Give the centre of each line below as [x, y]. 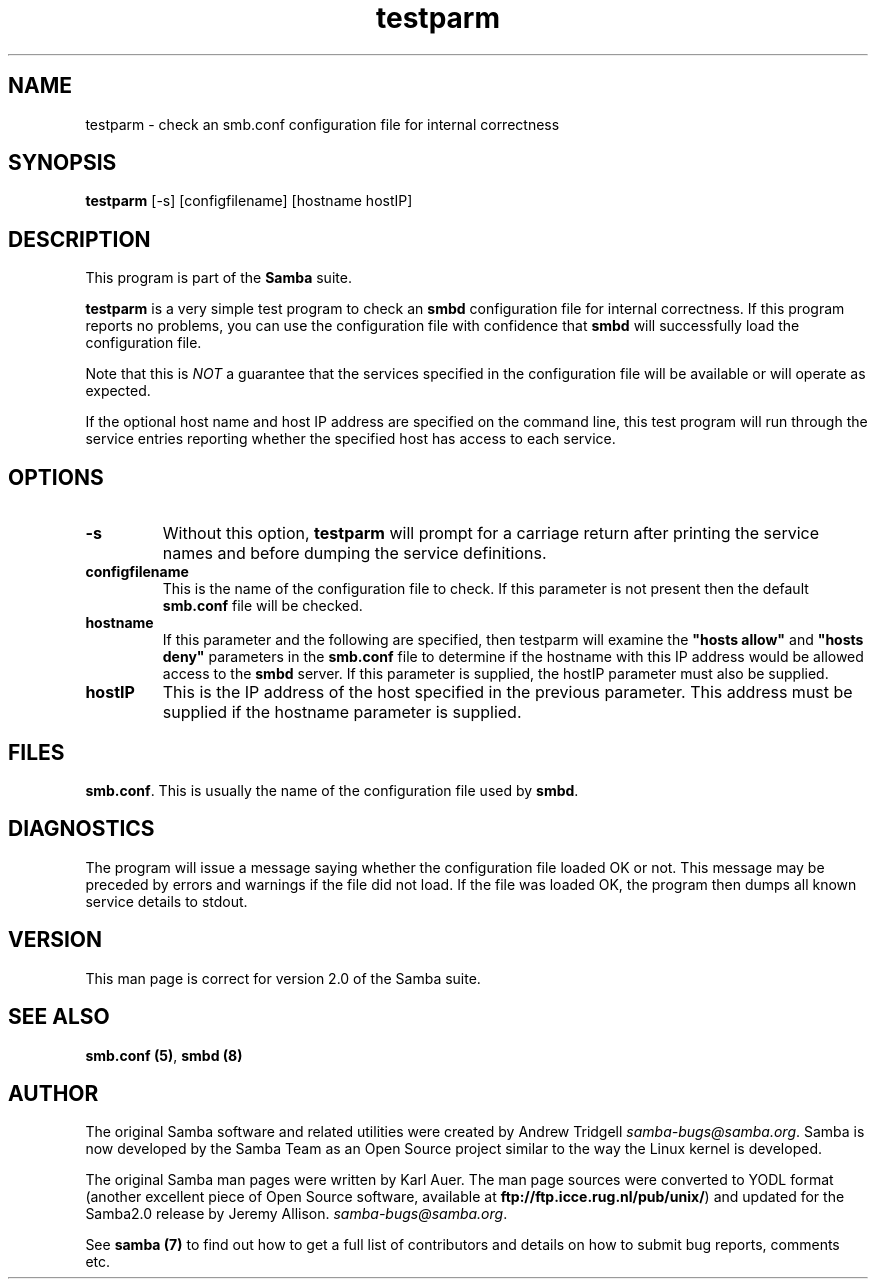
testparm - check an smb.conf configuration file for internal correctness [322, 124]
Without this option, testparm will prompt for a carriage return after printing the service [490, 533]
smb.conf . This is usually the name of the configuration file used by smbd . [332, 790]
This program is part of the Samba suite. [218, 278]
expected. [118, 391]
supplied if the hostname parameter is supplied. [342, 712]
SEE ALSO [59, 1017]
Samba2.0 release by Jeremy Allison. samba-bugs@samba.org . [296, 1214]
